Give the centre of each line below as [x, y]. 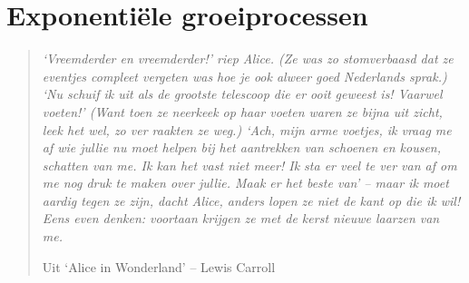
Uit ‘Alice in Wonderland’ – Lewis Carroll [159, 266]
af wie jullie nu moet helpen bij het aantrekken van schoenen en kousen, [242, 147]
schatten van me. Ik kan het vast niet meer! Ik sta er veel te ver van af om [249, 165]
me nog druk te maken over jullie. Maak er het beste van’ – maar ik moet [245, 183]
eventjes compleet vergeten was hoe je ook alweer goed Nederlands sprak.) [244, 76]
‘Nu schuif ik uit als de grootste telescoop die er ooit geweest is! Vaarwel [242, 94]
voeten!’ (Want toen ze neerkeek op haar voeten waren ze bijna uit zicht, [242, 111]
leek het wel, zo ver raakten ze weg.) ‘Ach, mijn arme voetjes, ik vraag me [247, 129]
